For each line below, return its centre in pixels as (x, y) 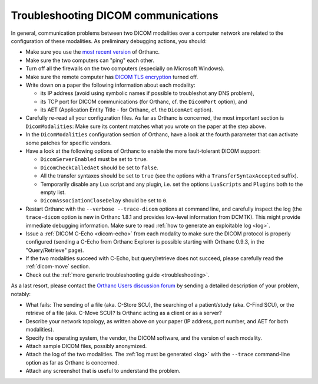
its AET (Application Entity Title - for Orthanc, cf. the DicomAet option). (127, 110)
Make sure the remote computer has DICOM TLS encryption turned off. (112, 77)
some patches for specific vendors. (69, 143)
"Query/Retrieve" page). (55, 250)
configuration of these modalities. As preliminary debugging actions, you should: (109, 41)
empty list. (53, 192)
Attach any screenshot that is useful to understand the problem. (103, 371)
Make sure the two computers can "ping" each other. (90, 60)
